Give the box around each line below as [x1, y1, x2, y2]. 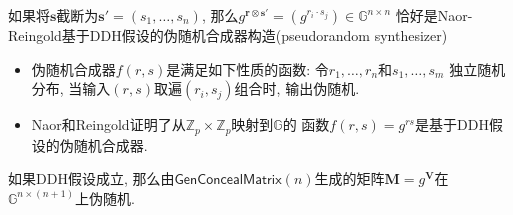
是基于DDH [415, 114, 489, 135]
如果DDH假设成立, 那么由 [8, 168, 175, 189]
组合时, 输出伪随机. [234, 78, 360, 99]
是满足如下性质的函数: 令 [166, 58, 329, 79]
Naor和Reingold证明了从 [31, 114, 186, 135]
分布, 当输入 [31, 78, 111, 99]
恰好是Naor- [395, 5, 473, 25]
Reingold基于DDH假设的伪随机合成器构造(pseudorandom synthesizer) [8, 25, 448, 45]
